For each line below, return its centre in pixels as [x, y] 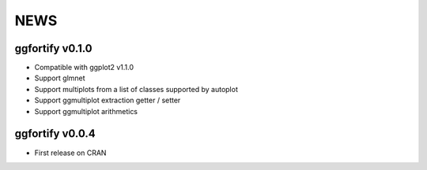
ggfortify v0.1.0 [53, 48]
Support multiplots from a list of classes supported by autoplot [136, 89]
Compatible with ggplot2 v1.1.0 [84, 68]
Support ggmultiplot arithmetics [86, 111]
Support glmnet [60, 78]
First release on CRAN [70, 153]
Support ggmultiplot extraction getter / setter [108, 100]
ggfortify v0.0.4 [55, 134]
